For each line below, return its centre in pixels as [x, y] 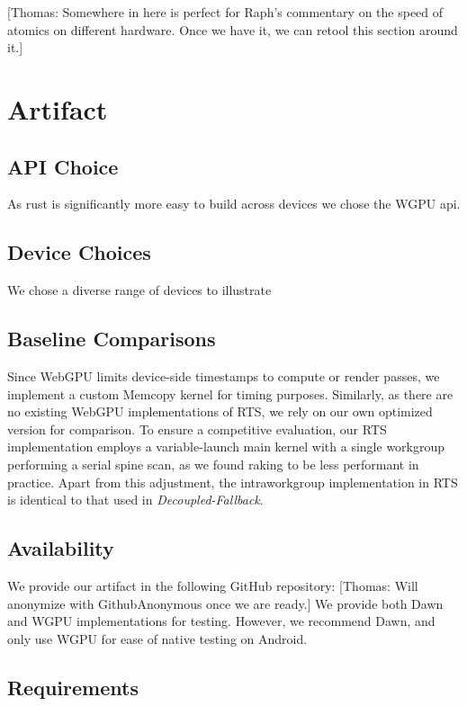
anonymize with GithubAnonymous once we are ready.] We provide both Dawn [225, 603]
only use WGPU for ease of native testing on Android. [157, 638]
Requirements [73, 687]
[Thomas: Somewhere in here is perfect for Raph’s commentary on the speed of [225, 12]
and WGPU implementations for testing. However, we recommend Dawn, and [221, 621]
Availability [61, 548]
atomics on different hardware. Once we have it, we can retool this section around [233, 29]
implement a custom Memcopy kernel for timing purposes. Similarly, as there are [230, 393]
